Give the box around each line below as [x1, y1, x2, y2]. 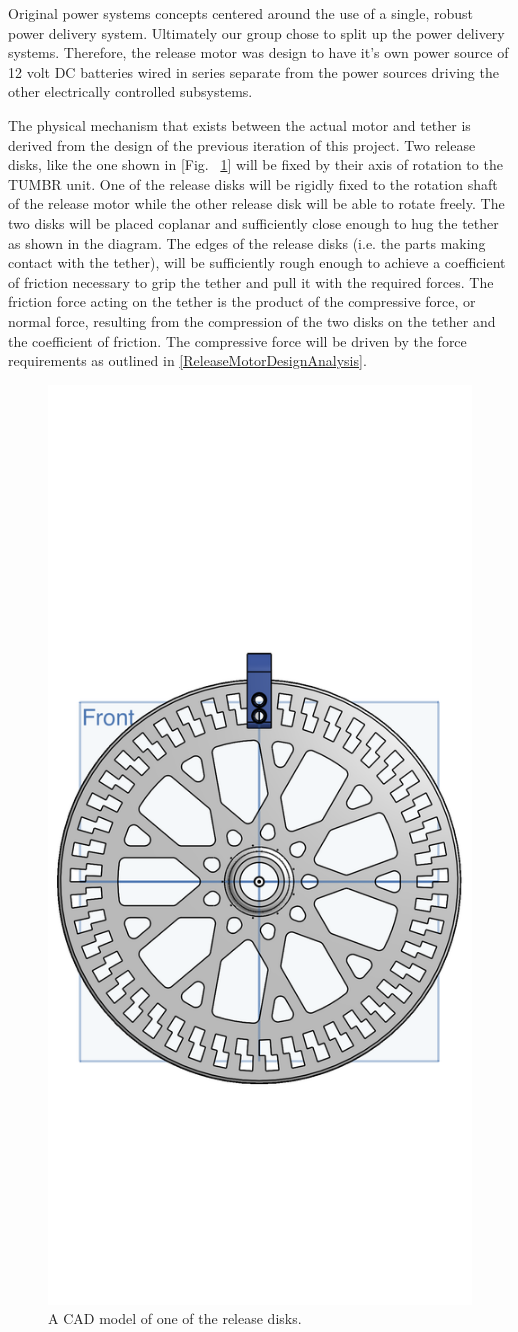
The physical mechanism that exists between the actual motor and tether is [8, 114, 471, 135]
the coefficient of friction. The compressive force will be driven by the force [8, 330, 467, 351]
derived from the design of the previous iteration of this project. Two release [8, 134, 476, 155]
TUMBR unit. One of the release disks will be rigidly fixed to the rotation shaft [8, 173, 498, 194]
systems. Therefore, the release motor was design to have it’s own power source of [8, 42, 509, 63]
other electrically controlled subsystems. [8, 81, 253, 102]
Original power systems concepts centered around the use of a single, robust [8, 3, 474, 23]
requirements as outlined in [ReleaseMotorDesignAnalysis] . [8, 350, 367, 371]
